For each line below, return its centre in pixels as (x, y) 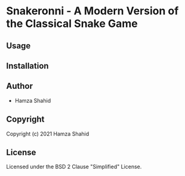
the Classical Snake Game (72, 24)
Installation (27, 66)
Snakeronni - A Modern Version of (92, 11)
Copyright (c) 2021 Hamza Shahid (48, 134)
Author (19, 86)
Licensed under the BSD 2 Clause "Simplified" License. (74, 167)
